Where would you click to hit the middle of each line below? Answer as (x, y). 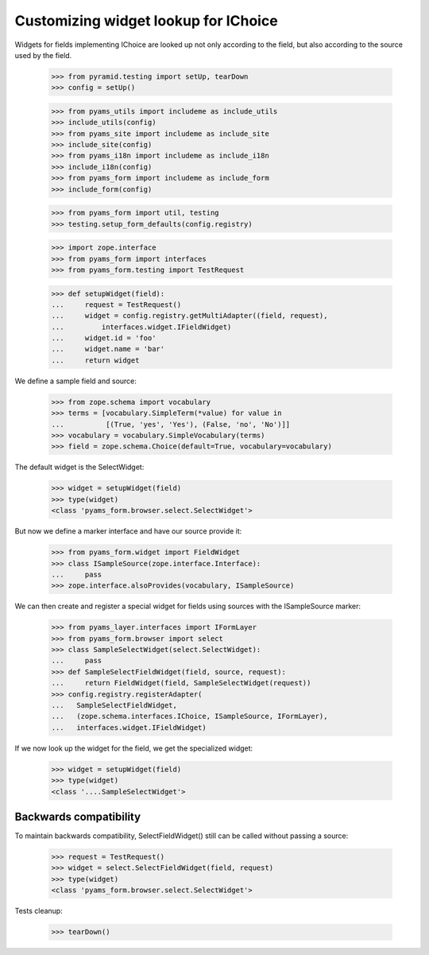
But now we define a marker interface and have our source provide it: (128, 531)
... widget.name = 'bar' (108, 349)
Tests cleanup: (39, 911)
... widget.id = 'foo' (104, 338)
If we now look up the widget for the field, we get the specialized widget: (134, 748)
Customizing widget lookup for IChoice (146, 21)
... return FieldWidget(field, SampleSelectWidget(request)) (181, 683)
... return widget (95, 360)
